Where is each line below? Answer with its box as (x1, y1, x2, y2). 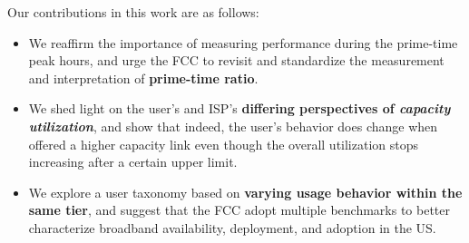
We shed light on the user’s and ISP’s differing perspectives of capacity (28, 99, 451, 118)
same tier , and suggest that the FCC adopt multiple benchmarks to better (28, 200, 450, 219)
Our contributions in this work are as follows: (7, 3, 259, 21)
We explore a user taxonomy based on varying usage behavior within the (28, 182, 463, 201)
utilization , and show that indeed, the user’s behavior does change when (28, 116, 438, 135)
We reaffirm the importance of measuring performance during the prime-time (28, 33, 458, 52)
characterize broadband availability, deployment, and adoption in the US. (28, 218, 436, 237)
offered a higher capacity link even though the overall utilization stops (28, 134, 419, 153)
